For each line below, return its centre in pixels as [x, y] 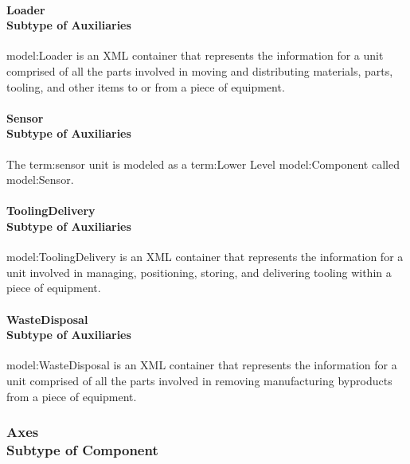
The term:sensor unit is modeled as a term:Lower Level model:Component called [203, 164]
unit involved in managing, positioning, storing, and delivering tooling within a [199, 272]
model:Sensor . [40, 179]
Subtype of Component [82, 449]
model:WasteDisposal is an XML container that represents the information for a [202, 365]
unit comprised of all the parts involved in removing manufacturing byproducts [199, 380]
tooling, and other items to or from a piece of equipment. [146, 86]
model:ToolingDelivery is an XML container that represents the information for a [205, 257]
